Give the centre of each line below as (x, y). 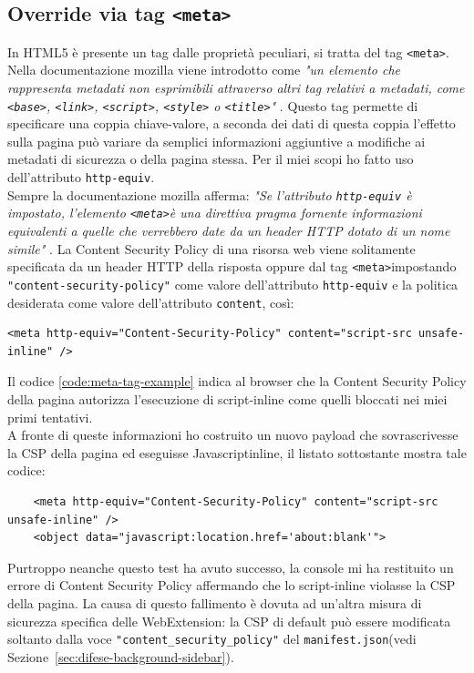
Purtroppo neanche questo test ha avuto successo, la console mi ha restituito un (231, 567)
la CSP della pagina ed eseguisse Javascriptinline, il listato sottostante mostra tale (237, 452)
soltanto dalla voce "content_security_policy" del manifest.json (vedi (212, 639)
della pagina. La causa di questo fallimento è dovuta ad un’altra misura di (215, 602)
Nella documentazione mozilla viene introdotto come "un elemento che (204, 70)
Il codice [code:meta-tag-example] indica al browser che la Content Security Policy (237, 381)
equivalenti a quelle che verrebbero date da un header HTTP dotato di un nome (229, 231)
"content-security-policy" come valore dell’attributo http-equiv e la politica (233, 284)
